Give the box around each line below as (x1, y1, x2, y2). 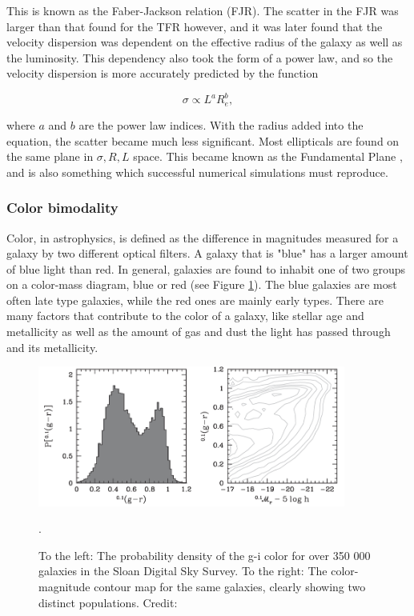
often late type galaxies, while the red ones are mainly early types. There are (6, 291, 384, 308)
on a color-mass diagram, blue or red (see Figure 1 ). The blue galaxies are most (6, 276, 397, 293)
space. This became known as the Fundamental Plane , (133, 148, 403, 165)
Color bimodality (6, 198, 119, 218)
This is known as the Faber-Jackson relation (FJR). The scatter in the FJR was (6, 2, 399, 18)
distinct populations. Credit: (38, 594, 178, 610)
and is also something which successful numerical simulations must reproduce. (6, 163, 388, 180)
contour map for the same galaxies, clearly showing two (94, 578, 366, 594)
